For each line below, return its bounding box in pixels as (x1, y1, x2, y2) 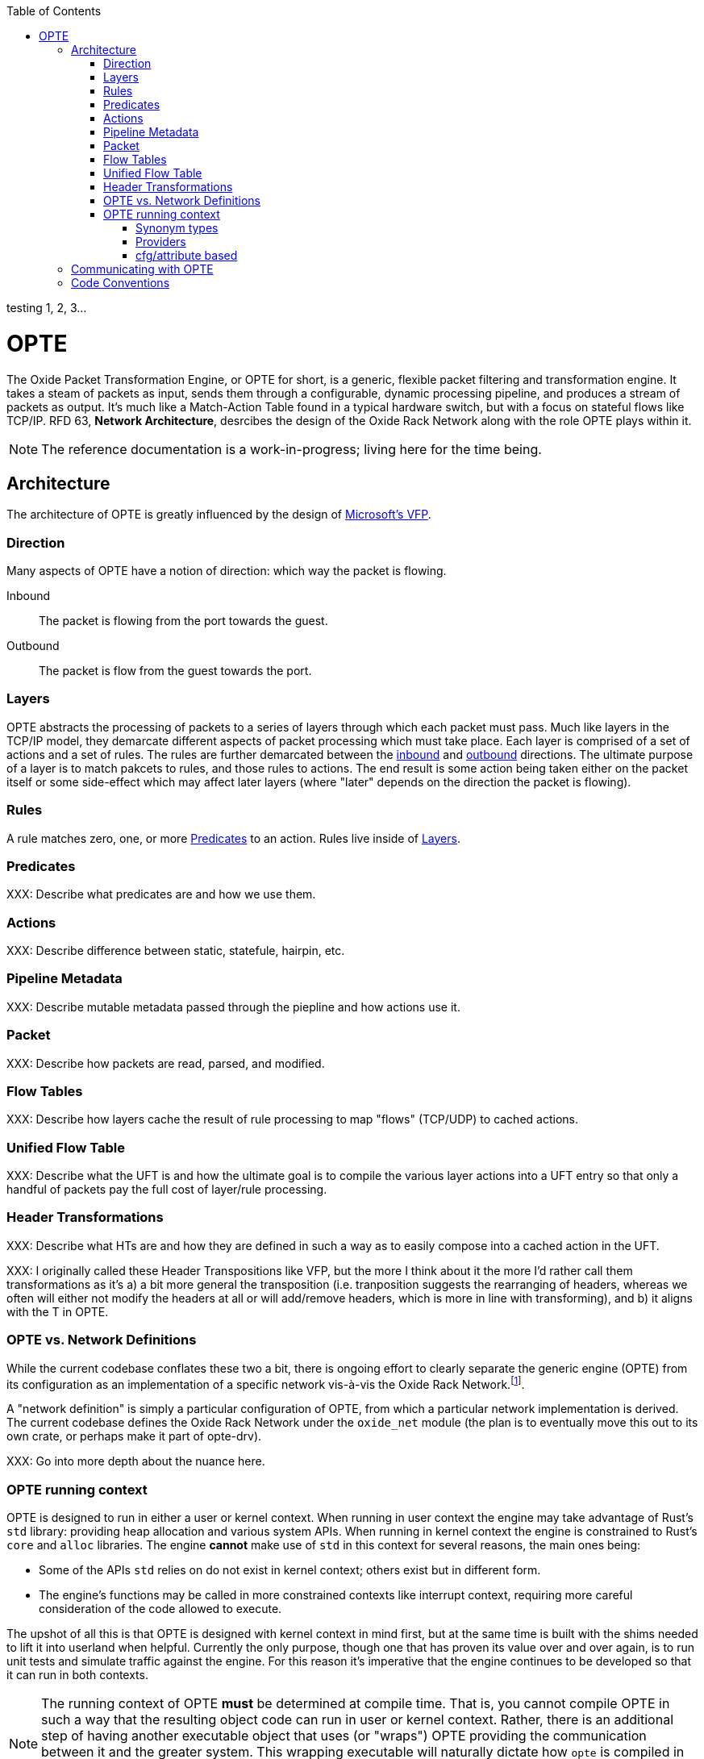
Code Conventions (71, 276, 170, 290)
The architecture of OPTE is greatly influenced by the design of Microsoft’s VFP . (6, 507, 431, 522)
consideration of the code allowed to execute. (39, 1602, 282, 1615)
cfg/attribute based (135, 248, 238, 262)
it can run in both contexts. (6, 1668, 148, 1682)
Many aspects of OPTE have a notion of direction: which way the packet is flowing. (6, 564, 447, 578)
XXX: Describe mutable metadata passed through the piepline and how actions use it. (6, 999, 460, 1014)
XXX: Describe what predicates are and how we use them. (6, 887, 316, 902)
